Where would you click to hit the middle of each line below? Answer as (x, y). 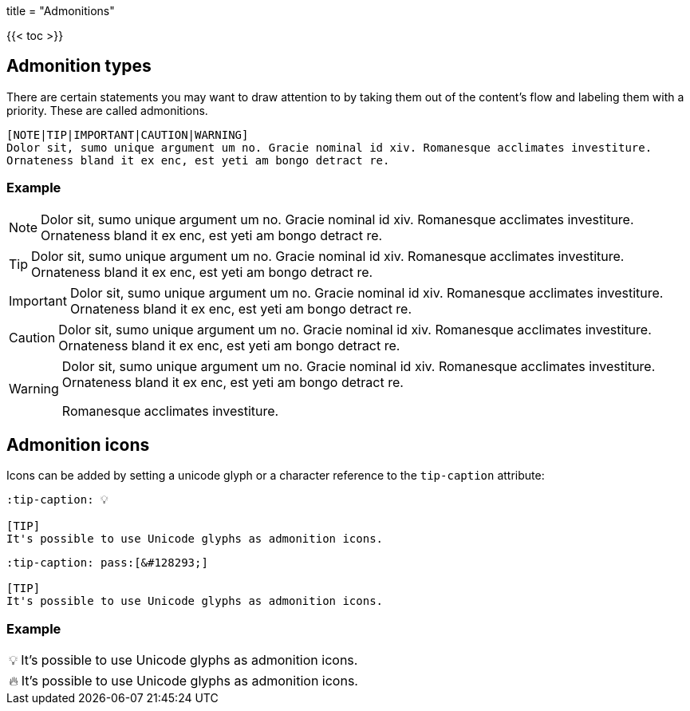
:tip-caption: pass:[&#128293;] (107, 563)
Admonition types (79, 66)
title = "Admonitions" (61, 11)
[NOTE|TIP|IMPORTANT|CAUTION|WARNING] (128, 134)
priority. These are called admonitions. (107, 110)
